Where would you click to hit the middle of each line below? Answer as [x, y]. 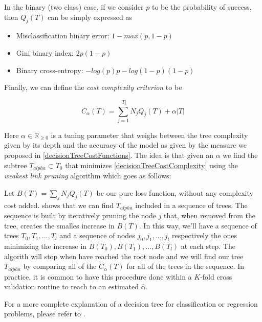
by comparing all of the [60, 266]
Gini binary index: [45, 52]
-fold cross [216, 276]
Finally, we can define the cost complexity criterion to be [93, 87]
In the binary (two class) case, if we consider [74, 7]
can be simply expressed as [90, 17]
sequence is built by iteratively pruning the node [80, 215]
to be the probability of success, [202, 7]
